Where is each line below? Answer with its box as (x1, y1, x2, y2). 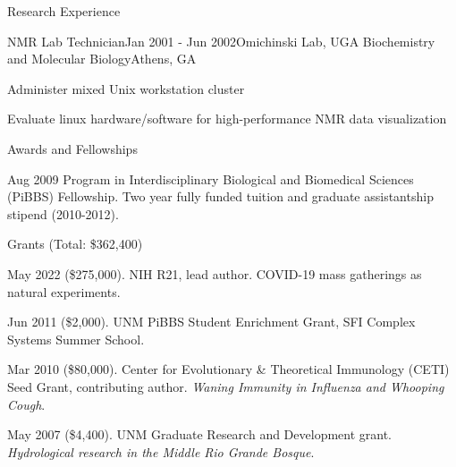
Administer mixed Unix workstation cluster (7, 79, 245, 98)
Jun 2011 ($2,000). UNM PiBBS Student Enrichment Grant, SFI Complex (7, 312, 416, 331)
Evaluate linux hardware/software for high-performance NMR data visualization (7, 109, 447, 128)
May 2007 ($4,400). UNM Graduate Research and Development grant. (7, 425, 393, 444)
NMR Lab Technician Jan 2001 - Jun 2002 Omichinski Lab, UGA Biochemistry (7, 31, 435, 50)
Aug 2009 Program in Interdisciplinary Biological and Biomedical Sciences (7, 169, 414, 188)
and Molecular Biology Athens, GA (7, 49, 197, 68)
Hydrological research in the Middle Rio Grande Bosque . (7, 442, 315, 461)
